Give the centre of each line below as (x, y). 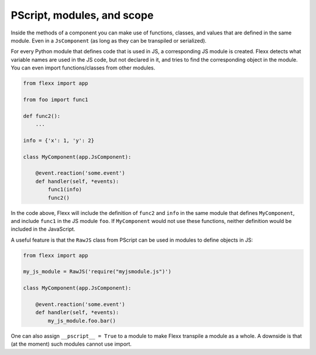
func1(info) (65, 189)
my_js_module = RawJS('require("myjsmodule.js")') (97, 272)
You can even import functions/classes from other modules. (83, 68)
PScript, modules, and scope (82, 15)
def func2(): (42, 116)
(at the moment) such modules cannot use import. (71, 344)
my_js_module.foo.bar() (82, 321)
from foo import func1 (56, 100)
